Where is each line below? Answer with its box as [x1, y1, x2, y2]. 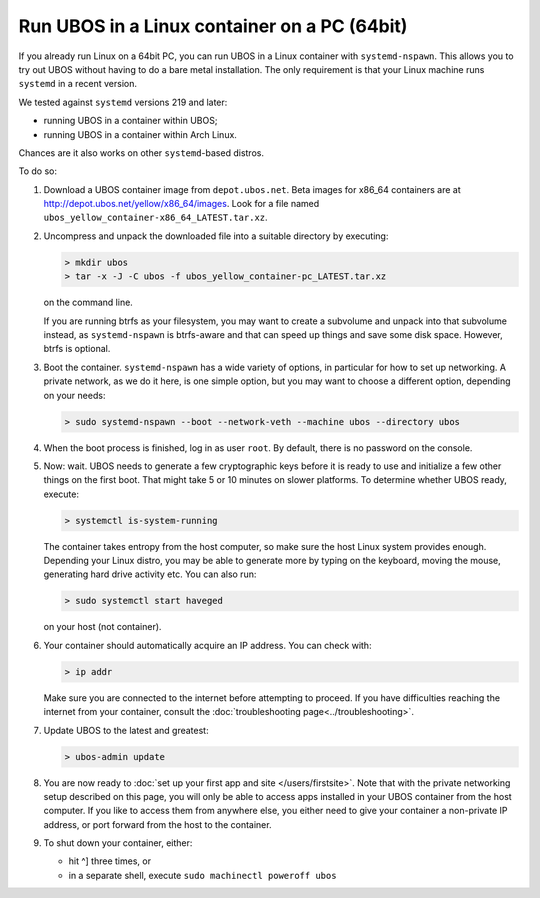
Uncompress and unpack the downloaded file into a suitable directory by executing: [43, 230, 389, 242]
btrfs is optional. [43, 343, 111, 355]
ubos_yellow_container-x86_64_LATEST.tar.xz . [43, 211, 269, 224]
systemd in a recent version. [18, 78, 138, 90]
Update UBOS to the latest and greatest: [43, 724, 209, 736]
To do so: [18, 165, 57, 177]
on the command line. [43, 296, 134, 309]
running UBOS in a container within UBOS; [43, 115, 218, 127]
